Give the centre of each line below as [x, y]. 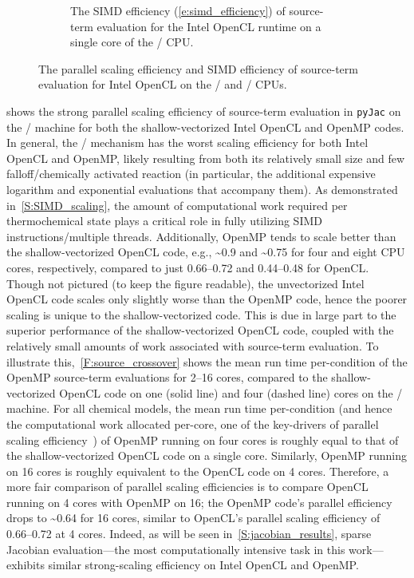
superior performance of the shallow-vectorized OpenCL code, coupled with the [200, 330]
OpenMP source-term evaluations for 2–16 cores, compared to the [167, 377]
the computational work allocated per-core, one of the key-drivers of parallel [193, 424]
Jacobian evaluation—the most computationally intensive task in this [176, 549]
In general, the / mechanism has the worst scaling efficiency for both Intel [187, 143]
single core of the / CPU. [132, 42]
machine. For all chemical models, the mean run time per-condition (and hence [199, 408]
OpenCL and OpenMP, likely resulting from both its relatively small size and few [206, 158]
